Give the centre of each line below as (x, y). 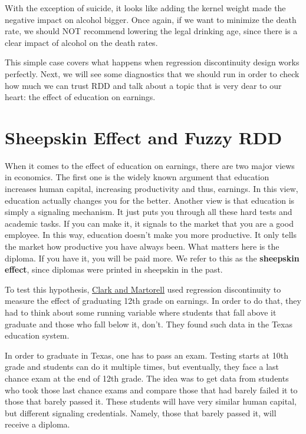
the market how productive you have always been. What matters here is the (142, 246)
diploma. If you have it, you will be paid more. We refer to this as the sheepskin (152, 258)
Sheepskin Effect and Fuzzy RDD (144, 137)
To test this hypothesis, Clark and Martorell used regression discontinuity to (143, 289)
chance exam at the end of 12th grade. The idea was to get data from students (147, 378)
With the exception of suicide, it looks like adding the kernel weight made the (145, 8)
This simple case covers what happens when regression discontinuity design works (152, 62)
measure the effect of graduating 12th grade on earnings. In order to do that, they (153, 301)
